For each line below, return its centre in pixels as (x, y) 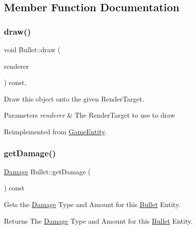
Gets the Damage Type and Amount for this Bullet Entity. (92, 204)
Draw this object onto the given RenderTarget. (74, 98)
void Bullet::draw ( (32, 49)
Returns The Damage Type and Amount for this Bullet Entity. (98, 220)
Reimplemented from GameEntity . (55, 131)
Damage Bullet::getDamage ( (47, 171)
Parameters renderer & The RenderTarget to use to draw (90, 115)
